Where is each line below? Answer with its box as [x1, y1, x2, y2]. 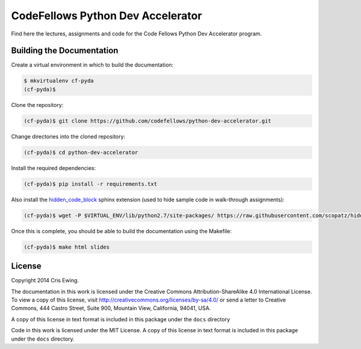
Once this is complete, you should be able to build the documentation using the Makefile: [11, 227, 232, 234]
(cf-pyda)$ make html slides [23, 243, 110, 250]
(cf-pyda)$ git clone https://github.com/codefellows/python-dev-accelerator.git [23, 117, 272, 124]
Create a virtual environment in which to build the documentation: [11, 61, 174, 68]
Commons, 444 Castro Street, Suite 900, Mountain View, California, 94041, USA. [11, 305, 211, 312]
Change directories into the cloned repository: [11, 133, 126, 140]
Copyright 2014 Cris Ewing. [11, 277, 79, 284]
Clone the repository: [11, 101, 64, 108]
